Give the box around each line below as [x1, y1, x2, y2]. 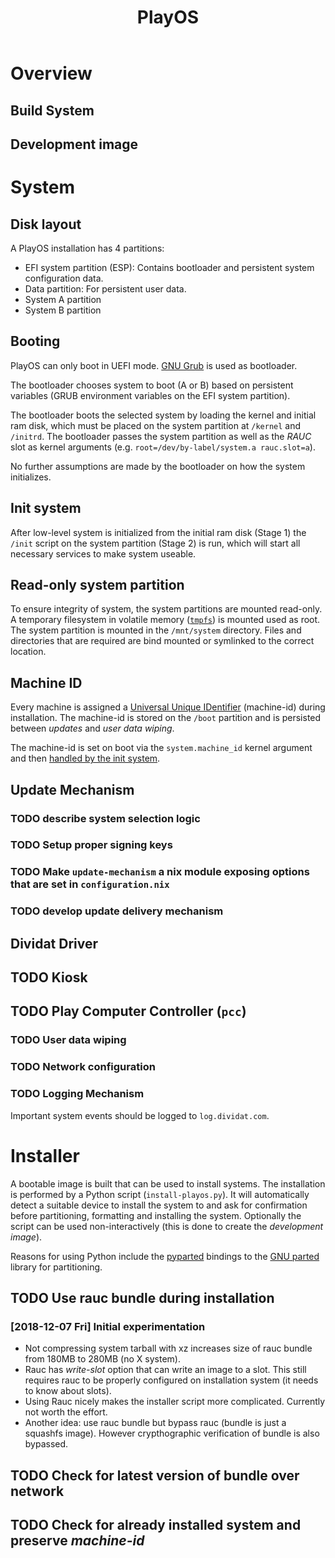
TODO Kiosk [10, 969, 88, 986]
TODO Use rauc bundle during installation [10, 1289, 275, 1306]
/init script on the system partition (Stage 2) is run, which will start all [10, 537, 301, 549]
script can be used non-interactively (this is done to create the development [10, 1220, 324, 1232]
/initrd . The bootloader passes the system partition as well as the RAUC [10, 430, 312, 442]
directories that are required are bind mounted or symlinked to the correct [10, 635, 315, 647]
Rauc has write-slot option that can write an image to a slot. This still [24, 1364, 307, 1376]
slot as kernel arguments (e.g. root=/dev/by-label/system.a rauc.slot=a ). [10, 441, 316, 453]
